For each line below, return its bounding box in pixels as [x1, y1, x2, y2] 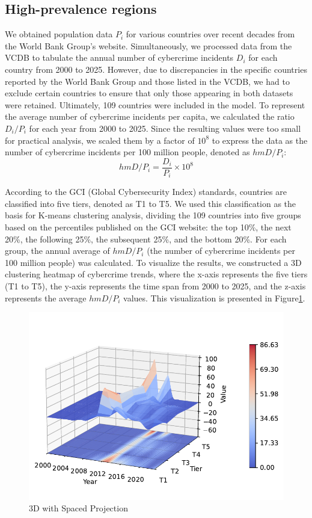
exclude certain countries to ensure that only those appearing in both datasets [5, 87, 293, 99]
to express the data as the [212, 134, 308, 146]
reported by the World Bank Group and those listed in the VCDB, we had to [5, 75, 290, 87]
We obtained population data [5, 28, 113, 40]
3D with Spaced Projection [29, 502, 128, 514]
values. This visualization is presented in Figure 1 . [123, 291, 305, 304]
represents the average [5, 291, 87, 304]
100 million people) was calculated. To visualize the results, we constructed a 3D [5, 256, 302, 268]
